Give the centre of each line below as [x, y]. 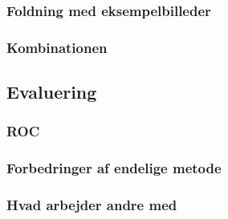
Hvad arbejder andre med [92, 205]
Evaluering [52, 92]
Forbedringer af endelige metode [114, 168]
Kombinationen [57, 47]
